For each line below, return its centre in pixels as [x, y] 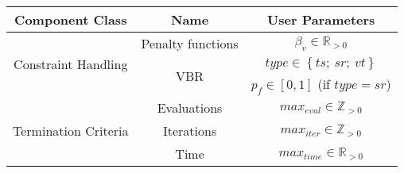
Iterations [190, 131]
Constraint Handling [71, 64]
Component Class [71, 19]
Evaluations [190, 108]
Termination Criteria [71, 131]
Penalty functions [190, 43]
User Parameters [321, 19]
